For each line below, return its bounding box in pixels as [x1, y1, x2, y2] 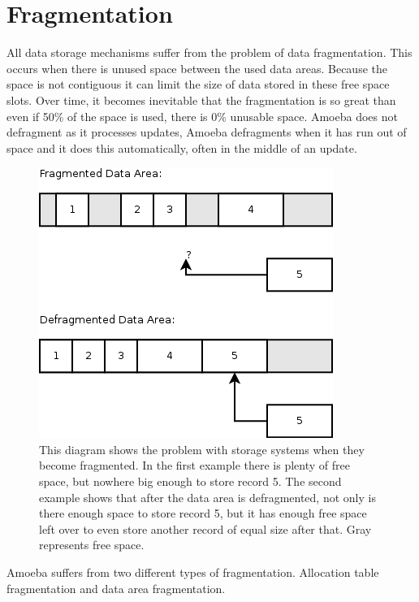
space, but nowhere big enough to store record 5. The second [39, 473, 342, 490]
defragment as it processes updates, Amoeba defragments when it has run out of [6, 123, 407, 141]
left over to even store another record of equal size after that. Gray [39, 520, 372, 537]
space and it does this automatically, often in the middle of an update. [6, 139, 357, 156]
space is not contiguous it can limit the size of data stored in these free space [6, 76, 390, 93]
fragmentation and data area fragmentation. [6, 579, 226, 596]
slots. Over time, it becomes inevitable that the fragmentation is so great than [6, 91, 396, 108]
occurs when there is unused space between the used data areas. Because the [6, 59, 387, 76]
